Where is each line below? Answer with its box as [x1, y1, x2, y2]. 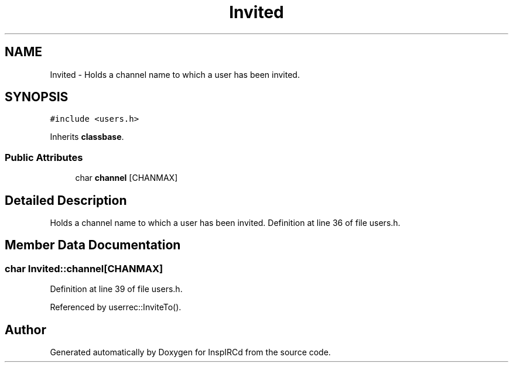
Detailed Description [5, 193, 127, 208]
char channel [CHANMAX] [75, 173, 178, 183]
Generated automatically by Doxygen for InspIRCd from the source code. [50, 347, 331, 358]
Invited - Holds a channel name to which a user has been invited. [50, 69, 300, 80]
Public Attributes [5, 151, 83, 163]
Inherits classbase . [50, 132, 124, 142]
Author [5, 322, 46, 337]
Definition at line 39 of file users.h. [50, 284, 183, 294]
